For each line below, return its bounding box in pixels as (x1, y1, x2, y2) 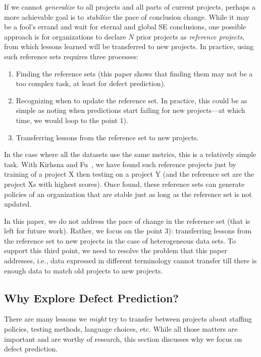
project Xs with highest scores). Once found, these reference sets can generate (4, 178, 245, 189)
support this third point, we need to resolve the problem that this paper (4, 245, 227, 256)
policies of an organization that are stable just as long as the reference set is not (4, 188, 252, 199)
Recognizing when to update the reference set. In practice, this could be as (16, 95, 247, 105)
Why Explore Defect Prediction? (4, 290, 179, 305)
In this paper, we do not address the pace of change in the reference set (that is (4, 215, 250, 226)
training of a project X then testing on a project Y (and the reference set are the (4, 169, 254, 179)
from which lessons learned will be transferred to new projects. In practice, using (4, 41, 254, 52)
